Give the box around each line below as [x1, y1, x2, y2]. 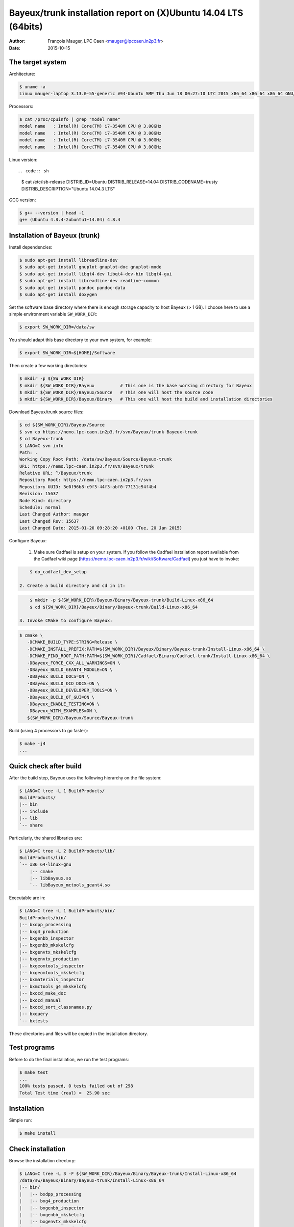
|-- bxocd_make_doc [19, 990, 66, 996]
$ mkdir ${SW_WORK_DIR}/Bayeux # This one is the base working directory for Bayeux [19, 383, 252, 388]
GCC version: [9, 197, 36, 203]
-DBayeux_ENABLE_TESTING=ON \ [27, 701, 100, 707]
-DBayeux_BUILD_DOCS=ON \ [27, 674, 90, 679]
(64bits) [9, 21, 43, 32]
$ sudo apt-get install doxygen [19, 292, 98, 297]
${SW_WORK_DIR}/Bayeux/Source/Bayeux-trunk [27, 715, 133, 720]
